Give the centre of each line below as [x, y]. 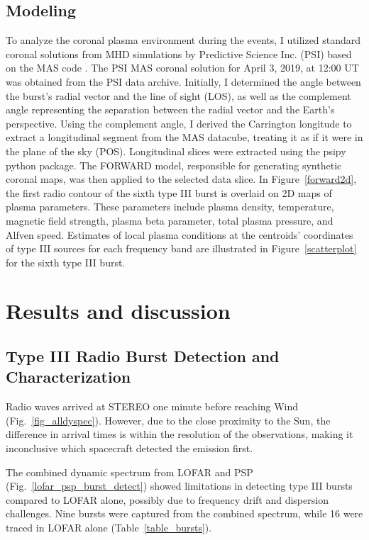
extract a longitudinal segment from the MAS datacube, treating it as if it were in [184, 137]
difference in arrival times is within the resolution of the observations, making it [180, 434]
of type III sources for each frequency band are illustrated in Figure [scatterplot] [181, 248]
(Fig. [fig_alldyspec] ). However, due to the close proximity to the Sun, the [168, 420]
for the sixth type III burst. [66, 262]
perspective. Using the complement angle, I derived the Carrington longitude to [179, 123]
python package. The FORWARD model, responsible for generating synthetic [174, 165]
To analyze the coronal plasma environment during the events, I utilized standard [183, 40]
